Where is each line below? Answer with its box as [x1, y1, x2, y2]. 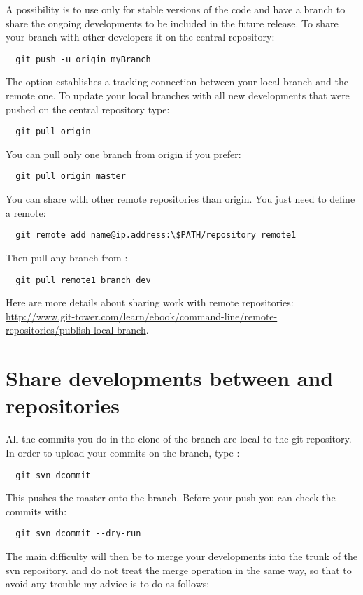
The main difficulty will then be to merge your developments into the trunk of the [6, 549, 358, 563]
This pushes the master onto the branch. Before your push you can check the [6, 490, 336, 505]
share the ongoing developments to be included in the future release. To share [6, 15, 339, 30]
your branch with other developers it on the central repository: [6, 29, 275, 44]
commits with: [6, 503, 67, 518]
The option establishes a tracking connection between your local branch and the [6, 74, 348, 89]
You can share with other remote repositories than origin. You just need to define [6, 192, 355, 206]
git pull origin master [15, 171, 126, 182]
